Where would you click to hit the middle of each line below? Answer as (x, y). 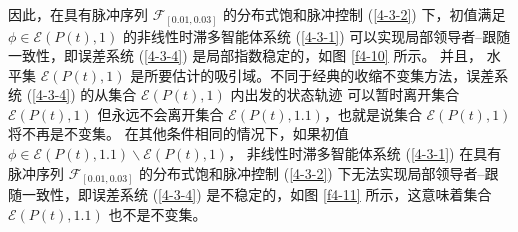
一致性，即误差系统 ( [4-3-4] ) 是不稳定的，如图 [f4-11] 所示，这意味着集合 (256, 194)
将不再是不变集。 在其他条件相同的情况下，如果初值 (178, 133)
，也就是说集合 (372, 113)
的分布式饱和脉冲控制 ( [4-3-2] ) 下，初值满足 (364, 14)
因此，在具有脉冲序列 (78, 14)
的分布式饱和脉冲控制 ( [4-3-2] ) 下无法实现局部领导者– (312, 172)
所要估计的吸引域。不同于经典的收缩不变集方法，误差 (319, 74)
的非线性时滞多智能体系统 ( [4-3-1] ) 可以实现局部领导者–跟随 (316, 35)
